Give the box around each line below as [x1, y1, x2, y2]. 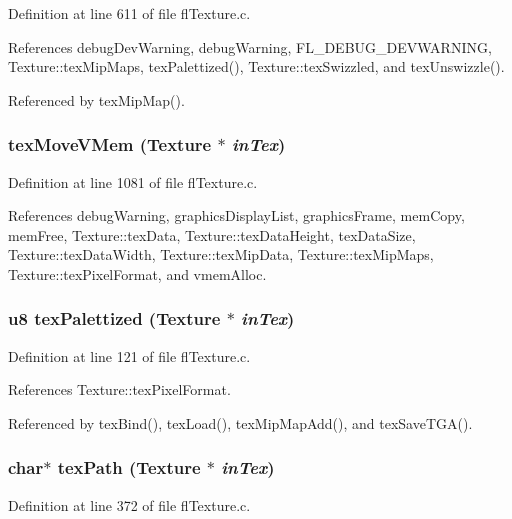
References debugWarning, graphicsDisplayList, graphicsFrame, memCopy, [8, 205, 465, 226]
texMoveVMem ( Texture [8, 132, 212, 157]
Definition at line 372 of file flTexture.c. [8, 494, 251, 515]
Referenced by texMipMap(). [8, 89, 185, 110]
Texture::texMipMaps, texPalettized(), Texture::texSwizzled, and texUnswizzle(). [8, 56, 505, 77]
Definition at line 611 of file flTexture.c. [8, 3, 251, 23]
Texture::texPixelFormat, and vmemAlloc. [8, 263, 267, 284]
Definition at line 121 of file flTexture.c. [8, 345, 251, 366]
